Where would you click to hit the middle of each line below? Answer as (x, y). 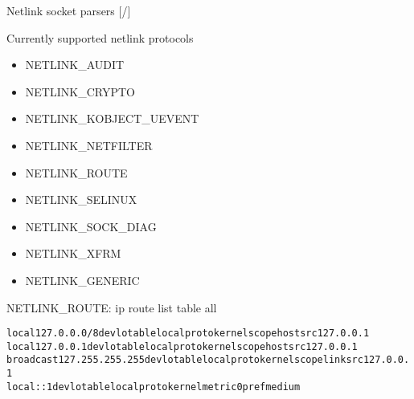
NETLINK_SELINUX (81, 199)
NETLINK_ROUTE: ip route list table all (112, 307)
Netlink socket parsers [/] (69, 10)
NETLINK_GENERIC (82, 280)
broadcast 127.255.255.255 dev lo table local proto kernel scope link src (185, 360)
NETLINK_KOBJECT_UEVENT (112, 118)
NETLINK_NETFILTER (89, 145)
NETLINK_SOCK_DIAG (91, 226)
